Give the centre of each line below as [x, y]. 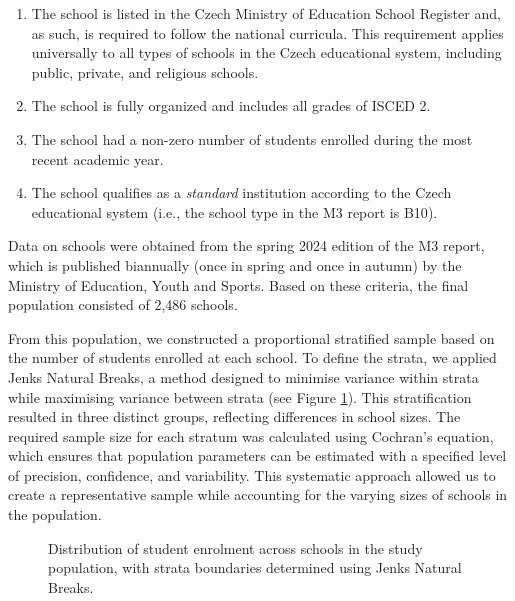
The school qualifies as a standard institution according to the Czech [241, 192]
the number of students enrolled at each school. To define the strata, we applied [252, 357]
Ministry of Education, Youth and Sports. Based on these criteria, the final [238, 284]
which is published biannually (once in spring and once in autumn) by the [235, 264]
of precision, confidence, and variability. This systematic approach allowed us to [252, 474]
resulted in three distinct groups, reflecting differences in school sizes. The [234, 416]
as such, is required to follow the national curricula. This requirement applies [267, 32]
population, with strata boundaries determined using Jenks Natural [255, 567]
